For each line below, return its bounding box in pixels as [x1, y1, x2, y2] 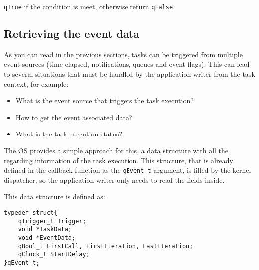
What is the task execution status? [15, 129, 123, 139]
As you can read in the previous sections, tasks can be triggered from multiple [4, 49, 243, 59]
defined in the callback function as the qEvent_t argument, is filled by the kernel [4, 165, 251, 175]
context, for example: [4, 78, 69, 89]
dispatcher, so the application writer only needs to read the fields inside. [4, 174, 225, 185]
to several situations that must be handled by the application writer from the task [4, 69, 255, 79]
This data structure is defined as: [4, 191, 105, 202]
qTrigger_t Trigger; [18, 217, 86, 225]
